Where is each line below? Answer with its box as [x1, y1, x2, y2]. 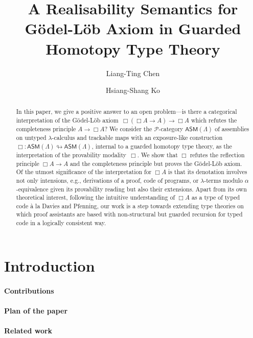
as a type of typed [191, 193, 240, 202]
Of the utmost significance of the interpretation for [16, 167, 152, 176]
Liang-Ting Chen [106, 67, 160, 78]
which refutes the [191, 116, 237, 125]
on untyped [16, 133, 47, 142]
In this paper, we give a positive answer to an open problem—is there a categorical [16, 107, 237, 116]
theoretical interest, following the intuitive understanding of [16, 193, 175, 202]
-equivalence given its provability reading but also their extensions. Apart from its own [16, 184, 247, 193]
